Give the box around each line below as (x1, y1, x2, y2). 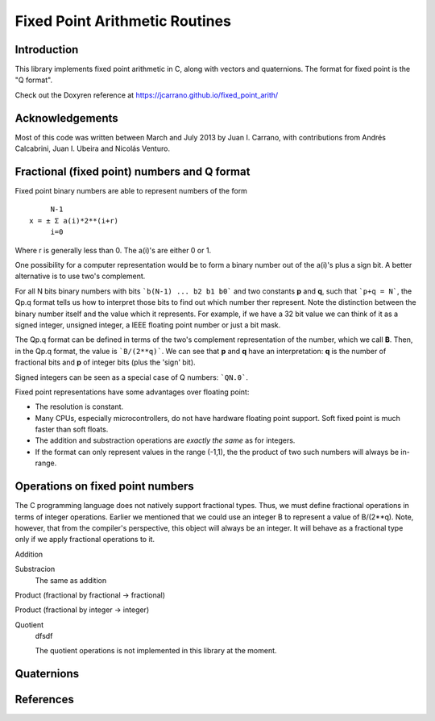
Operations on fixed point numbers (14, 480, 195, 494)
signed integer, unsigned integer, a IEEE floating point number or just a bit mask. (14, 319, 281, 330)
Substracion (14, 565, 56, 574)
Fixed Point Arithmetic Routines (14, 12, 231, 30)
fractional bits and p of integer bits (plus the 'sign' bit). (14, 357, 197, 367)
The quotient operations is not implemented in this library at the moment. (35, 646, 277, 656)
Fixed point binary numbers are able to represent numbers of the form (14, 186, 247, 196)
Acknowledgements (14, 111, 118, 125)
